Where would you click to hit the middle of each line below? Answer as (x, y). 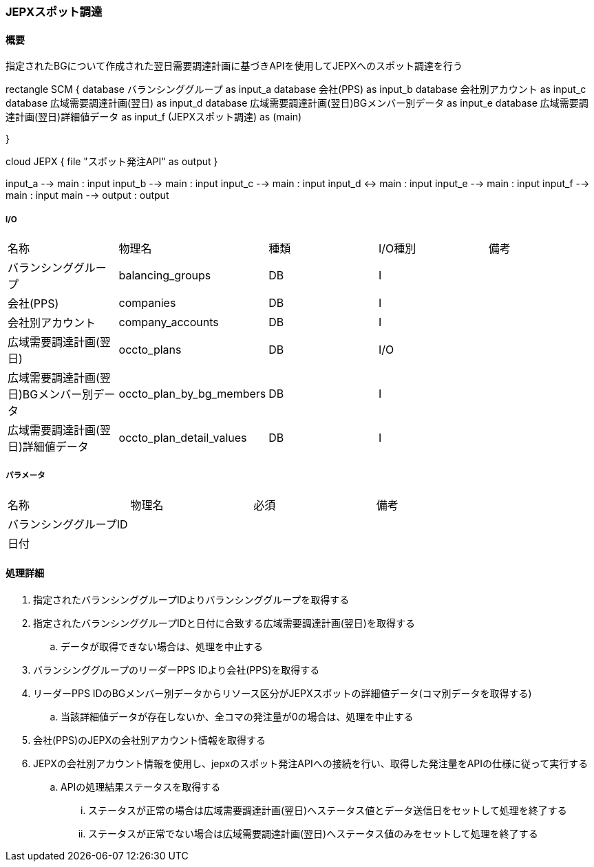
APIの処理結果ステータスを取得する (141, 787)
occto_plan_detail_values (183, 438)
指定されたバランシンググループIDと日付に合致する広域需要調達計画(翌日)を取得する (224, 623)
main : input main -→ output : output (87, 195)
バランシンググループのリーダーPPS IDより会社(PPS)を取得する (177, 670)
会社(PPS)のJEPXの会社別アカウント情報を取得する (149, 740)
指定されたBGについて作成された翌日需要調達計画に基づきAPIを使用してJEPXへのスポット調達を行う (234, 66)
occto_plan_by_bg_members (192, 394)
